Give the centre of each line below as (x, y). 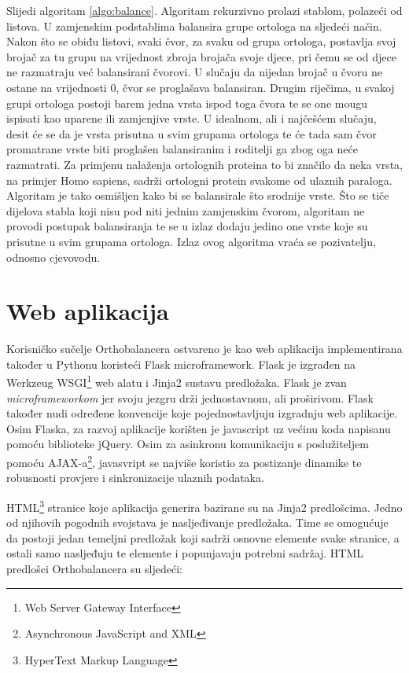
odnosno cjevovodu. (53, 257)
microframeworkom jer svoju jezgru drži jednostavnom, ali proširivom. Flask (190, 397)
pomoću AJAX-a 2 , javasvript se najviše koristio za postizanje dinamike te (184, 461)
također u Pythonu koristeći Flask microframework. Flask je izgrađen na (181, 364)
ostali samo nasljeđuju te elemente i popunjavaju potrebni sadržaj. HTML (185, 553)
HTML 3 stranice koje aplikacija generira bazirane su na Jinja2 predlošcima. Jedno (204, 506)
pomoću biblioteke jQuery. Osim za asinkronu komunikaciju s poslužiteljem (188, 444)
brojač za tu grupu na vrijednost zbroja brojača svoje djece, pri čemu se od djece (201, 56)
